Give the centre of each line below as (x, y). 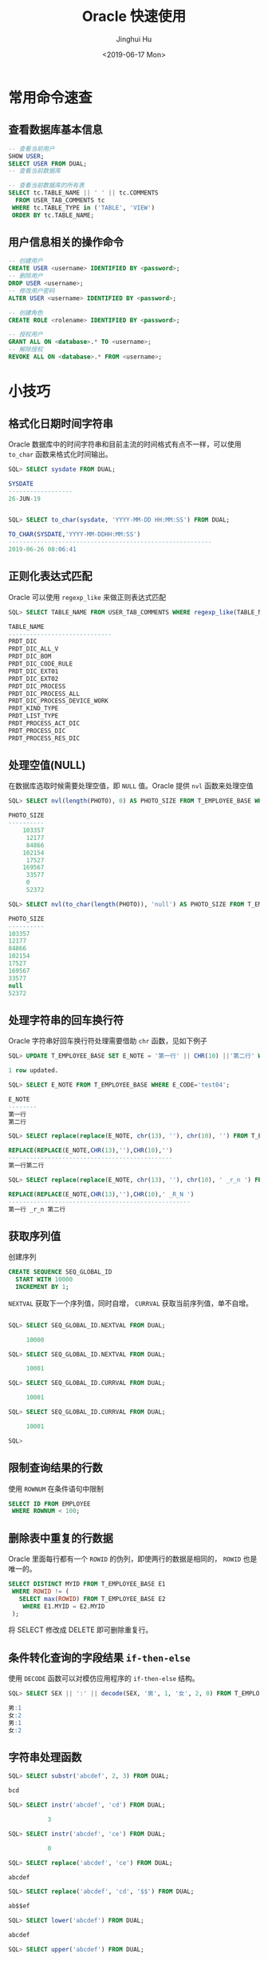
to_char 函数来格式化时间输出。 (61, 454)
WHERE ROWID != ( (40, 1591)
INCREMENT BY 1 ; (42, 1287)
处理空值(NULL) (47, 765)
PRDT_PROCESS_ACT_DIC (44, 723)
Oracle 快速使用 (134, 16)
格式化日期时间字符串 (61, 424)
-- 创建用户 (26, 261)
